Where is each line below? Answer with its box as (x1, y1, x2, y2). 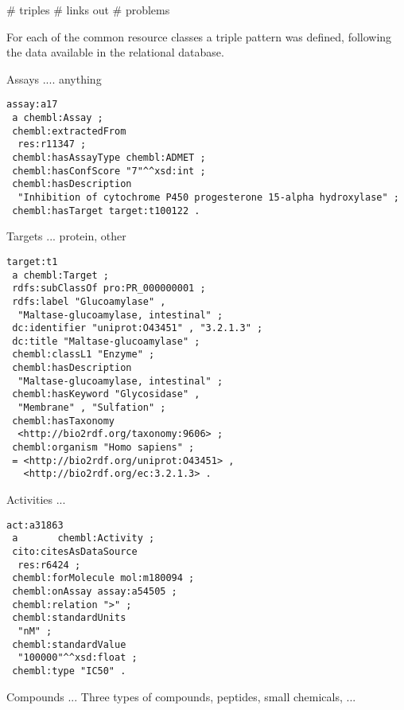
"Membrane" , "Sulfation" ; (17, 402, 166, 414)
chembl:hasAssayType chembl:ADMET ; (12, 152, 206, 163)
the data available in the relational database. (6, 44, 224, 60)
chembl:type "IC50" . (12, 665, 126, 677)
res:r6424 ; (17, 559, 81, 571)
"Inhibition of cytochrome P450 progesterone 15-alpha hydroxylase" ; (17, 191, 399, 203)
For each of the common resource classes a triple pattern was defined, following (6, 28, 392, 45)
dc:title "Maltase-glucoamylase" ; (12, 335, 200, 347)
